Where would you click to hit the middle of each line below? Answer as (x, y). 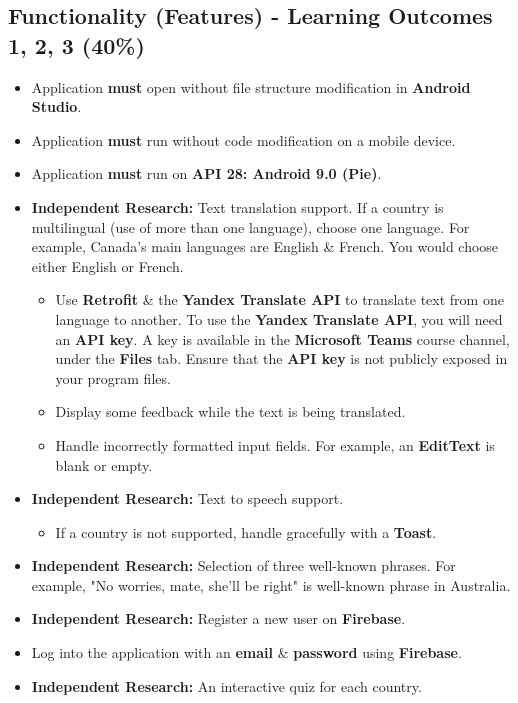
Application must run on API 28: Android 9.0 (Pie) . (206, 173)
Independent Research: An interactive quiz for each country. (226, 685)
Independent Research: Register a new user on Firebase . (218, 618)
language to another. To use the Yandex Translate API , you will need (279, 318)
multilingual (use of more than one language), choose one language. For (250, 226)
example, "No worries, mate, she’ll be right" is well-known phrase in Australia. (271, 584)
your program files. (113, 377)
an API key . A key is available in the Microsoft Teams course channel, (282, 338)
